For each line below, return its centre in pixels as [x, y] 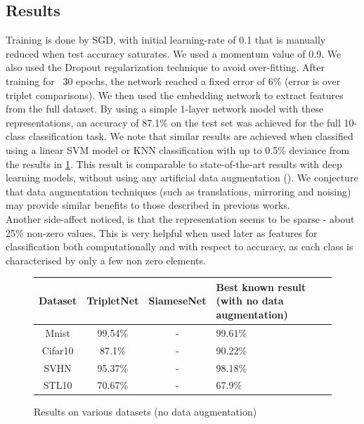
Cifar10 [58, 350]
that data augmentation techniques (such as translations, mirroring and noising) [178, 191]
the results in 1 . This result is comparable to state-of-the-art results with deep [174, 163]
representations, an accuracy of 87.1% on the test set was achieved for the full [173, 122]
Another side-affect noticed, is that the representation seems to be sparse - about [180, 218]
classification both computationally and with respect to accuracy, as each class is [180, 246]
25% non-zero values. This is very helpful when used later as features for [162, 232]
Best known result [261, 287]
